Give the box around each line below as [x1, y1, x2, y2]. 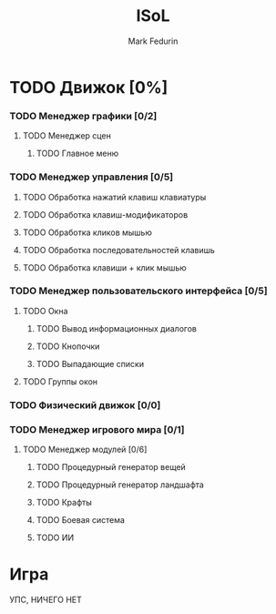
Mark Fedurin [128, 36, 179, 46]
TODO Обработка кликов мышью [22, 227, 152, 238]
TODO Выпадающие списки [36, 358, 144, 369]
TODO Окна [22, 305, 68, 316]
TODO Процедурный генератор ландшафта [36, 479, 205, 490]
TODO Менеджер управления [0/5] [9, 170, 174, 183]
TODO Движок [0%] [9, 77, 169, 97]
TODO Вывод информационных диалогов [36, 322, 198, 333]
